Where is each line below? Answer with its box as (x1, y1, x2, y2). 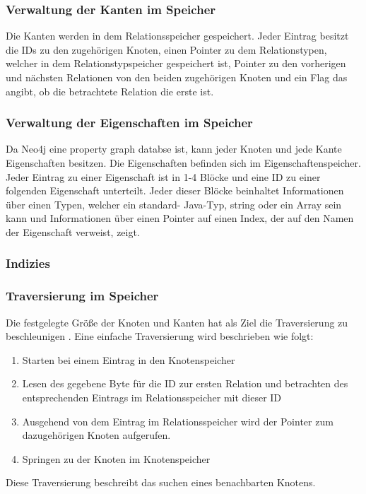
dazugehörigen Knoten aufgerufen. (22, 428, 171, 442)
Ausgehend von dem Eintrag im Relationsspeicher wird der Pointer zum (22, 413, 333, 428)
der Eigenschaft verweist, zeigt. (6, 224, 140, 239)
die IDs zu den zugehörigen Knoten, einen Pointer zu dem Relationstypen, (6, 42, 327, 57)
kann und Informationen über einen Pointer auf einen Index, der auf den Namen (6, 211, 354, 225)
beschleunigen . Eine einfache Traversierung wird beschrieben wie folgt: (6, 329, 314, 343)
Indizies (6, 254, 50, 272)
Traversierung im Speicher (6, 287, 159, 305)
